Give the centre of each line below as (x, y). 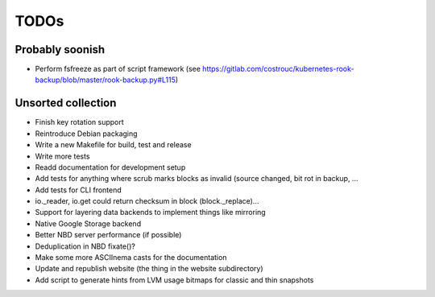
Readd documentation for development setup (110, 167)
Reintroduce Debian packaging (86, 134)
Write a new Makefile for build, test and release (114, 145)
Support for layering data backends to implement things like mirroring (150, 212)
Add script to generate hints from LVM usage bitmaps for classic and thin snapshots (174, 280)
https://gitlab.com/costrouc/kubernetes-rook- (278, 69)
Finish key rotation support (79, 122)
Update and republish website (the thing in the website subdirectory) (149, 269)
